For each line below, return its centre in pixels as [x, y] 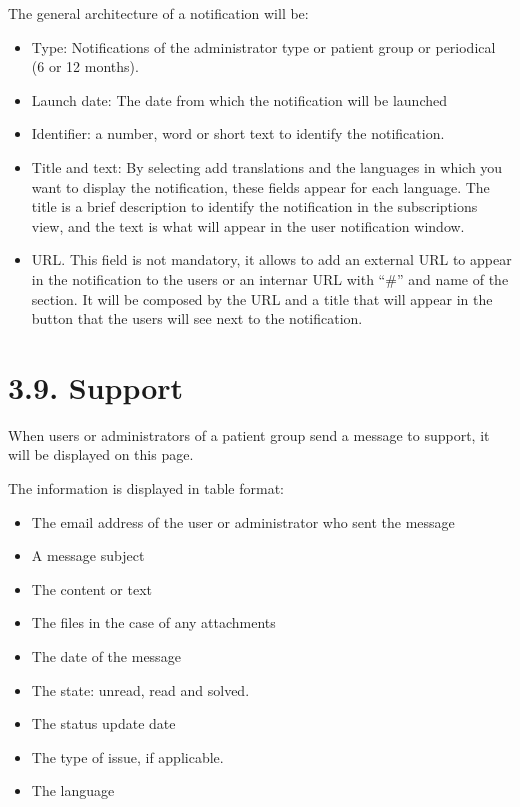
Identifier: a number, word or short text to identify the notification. [238, 133]
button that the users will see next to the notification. [197, 318]
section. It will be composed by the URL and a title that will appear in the [262, 298]
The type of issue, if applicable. [127, 756]
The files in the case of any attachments [153, 622]
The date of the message [106, 656]
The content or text [91, 588]
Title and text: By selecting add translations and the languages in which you [267, 166]
